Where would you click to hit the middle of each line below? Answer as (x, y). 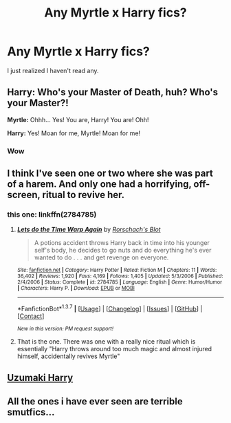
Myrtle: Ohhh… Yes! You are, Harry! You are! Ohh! (78, 119)
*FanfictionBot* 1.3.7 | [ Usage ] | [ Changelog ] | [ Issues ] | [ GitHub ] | (110, 308)
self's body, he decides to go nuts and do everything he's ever (123, 250)
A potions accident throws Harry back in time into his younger (122, 243)
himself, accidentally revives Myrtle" (68, 356)
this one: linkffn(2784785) (52, 214)
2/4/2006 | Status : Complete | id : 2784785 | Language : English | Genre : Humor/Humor (119, 282)
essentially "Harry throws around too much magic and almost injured (114, 349)
